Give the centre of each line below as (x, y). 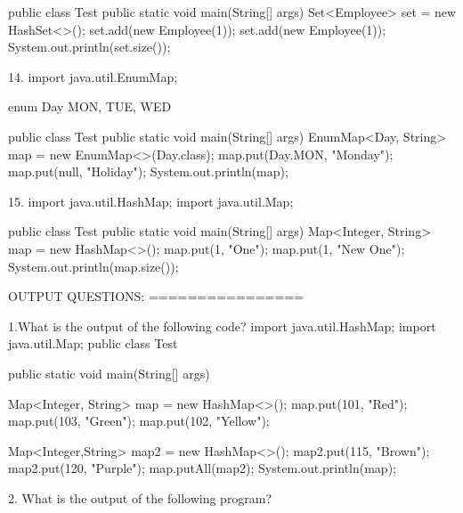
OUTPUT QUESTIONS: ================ (156, 296)
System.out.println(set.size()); (89, 47)
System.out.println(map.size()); (93, 266)
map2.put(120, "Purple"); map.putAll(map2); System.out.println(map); (202, 468)
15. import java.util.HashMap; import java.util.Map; (151, 201)
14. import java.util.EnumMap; (93, 76)
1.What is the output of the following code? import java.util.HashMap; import (222, 326)
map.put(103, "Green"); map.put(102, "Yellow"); (139, 421)
